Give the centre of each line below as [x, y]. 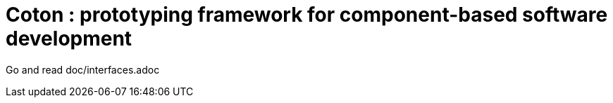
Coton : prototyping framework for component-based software [307, 15]
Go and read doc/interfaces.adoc [83, 69]
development [69, 39]
